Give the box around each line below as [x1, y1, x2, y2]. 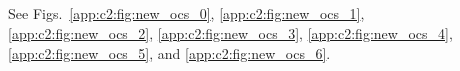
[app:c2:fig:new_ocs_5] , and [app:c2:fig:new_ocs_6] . [8, 42, 331, 63]
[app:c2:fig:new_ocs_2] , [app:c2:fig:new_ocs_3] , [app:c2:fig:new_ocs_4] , [8, 22, 453, 43]
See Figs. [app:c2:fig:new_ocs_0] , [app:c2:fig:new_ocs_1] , [8, 3, 365, 24]
